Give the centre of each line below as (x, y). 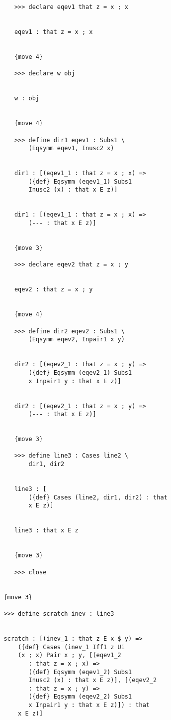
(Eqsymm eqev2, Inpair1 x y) (77, 340)
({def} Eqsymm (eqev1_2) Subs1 (80, 672)
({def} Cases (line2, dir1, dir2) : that (98, 497)
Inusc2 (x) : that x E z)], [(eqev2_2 (93, 680)
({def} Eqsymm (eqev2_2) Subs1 (80, 697)
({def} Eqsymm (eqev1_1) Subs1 (80, 181)
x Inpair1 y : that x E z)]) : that (89, 705)
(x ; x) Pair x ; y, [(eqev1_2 (70, 655)
